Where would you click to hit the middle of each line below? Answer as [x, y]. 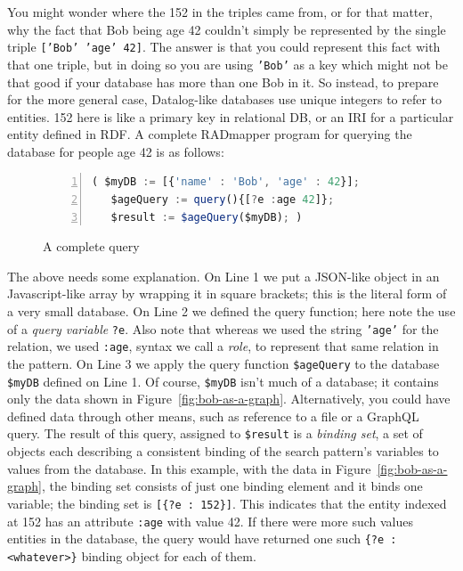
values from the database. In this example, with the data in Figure [189, 468]
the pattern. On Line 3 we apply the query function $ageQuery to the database [223, 363]
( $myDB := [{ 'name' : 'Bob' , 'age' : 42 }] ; [226, 182]
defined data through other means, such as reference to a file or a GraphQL [213, 416]
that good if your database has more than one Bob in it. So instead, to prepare [223, 82]
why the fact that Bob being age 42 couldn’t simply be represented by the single [227, 29]
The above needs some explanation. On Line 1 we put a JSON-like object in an [223, 276]
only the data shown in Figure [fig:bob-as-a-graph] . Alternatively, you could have [229, 399]
